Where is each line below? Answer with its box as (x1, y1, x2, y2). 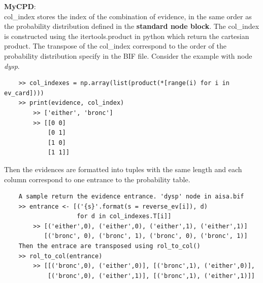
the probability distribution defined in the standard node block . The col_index (4, 21, 259, 31)
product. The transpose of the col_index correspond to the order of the (4, 41, 226, 51)
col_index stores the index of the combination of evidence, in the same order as (4, 11, 252, 21)
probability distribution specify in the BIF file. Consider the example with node (4, 50, 252, 61)
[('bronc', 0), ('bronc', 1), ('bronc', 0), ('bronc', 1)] (44, 232, 248, 240)
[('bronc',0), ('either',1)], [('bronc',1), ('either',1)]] (47, 272, 255, 279)
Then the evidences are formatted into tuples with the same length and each (4, 164, 242, 174)
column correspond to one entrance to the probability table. (4, 174, 190, 184)
